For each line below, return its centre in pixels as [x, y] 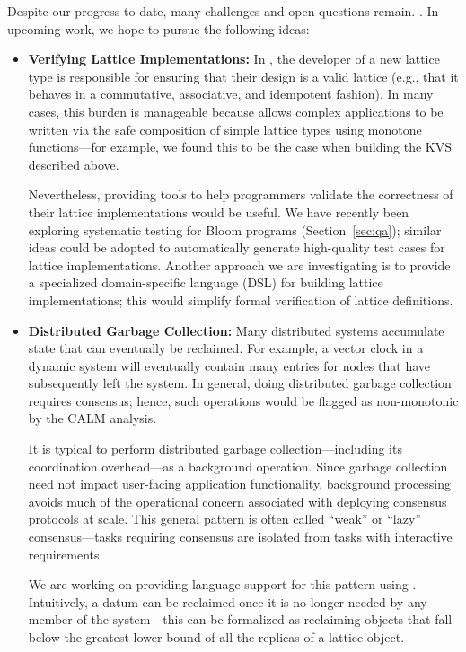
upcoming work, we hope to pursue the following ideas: [158, 28]
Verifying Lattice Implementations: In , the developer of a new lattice [234, 59]
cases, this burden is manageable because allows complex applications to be [236, 111]
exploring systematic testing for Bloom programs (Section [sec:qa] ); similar [235, 229]
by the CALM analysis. [92, 418]
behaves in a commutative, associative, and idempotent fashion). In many [231, 94]
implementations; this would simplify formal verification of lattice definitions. [241, 300]
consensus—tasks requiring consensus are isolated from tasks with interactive [240, 537]
